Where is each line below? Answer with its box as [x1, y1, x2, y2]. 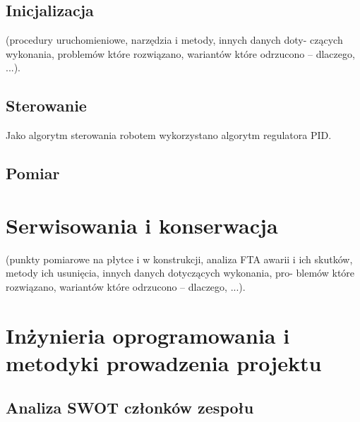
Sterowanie [6, 95, 87, 116]
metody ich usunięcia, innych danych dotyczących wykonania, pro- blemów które [6, 265, 355, 280]
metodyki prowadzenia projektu [6, 348, 322, 377]
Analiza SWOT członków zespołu [6, 397, 254, 418]
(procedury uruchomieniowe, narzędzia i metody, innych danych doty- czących [6, 32, 343, 47]
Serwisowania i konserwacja [6, 210, 278, 239]
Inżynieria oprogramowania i [6, 320, 290, 349]
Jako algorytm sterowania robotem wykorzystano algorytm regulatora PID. [6, 128, 332, 143]
